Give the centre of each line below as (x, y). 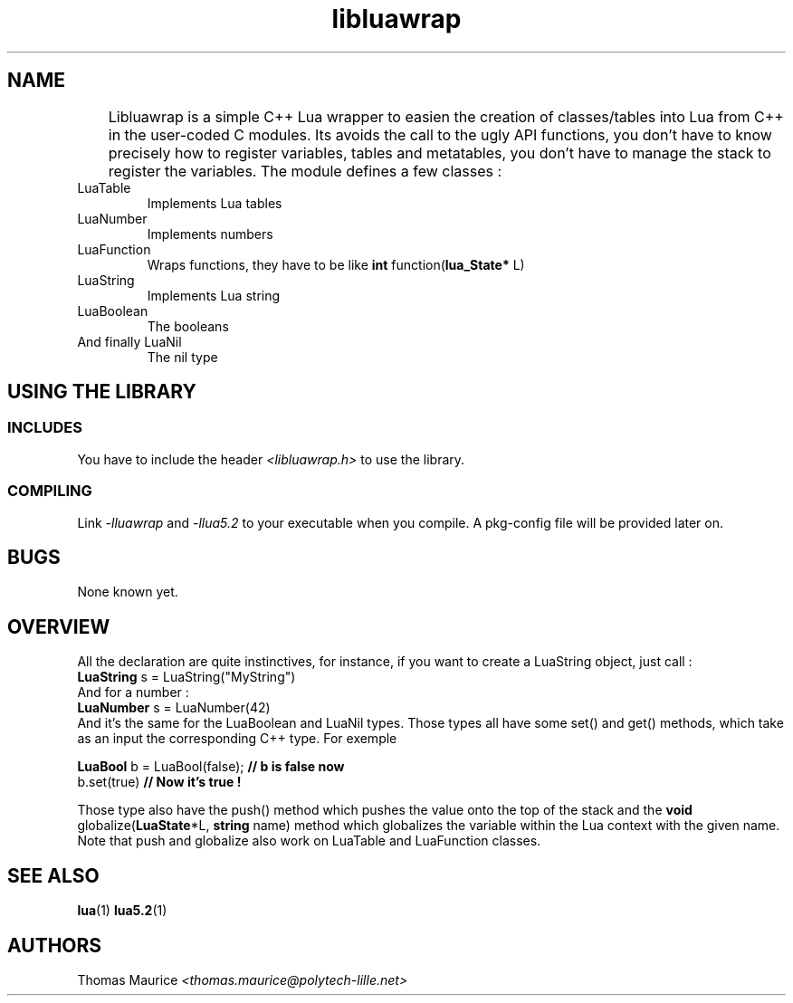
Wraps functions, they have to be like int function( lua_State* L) (336, 264)
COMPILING (50, 491)
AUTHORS (55, 945)
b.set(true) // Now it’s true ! (159, 782)
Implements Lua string (214, 295)
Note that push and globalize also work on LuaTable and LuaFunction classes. (309, 841)
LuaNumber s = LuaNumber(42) (174, 708)
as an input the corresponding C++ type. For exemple (237, 739)
